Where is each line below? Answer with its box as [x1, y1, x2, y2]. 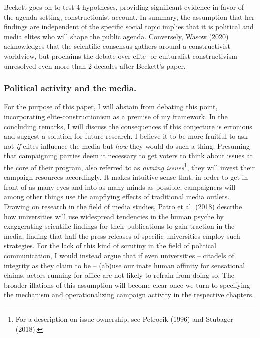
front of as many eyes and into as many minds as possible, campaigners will [4, 181, 236, 192]
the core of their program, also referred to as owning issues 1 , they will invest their [4, 160, 255, 172]
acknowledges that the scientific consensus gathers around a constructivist [4, 41, 230, 51]
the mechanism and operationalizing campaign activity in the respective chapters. [4, 289, 254, 300]
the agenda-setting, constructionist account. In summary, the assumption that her [4, 11, 255, 22]
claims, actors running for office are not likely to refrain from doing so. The [4, 270, 234, 280]
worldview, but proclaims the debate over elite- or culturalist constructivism [4, 50, 237, 61]
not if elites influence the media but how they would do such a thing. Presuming [4, 140, 250, 151]
